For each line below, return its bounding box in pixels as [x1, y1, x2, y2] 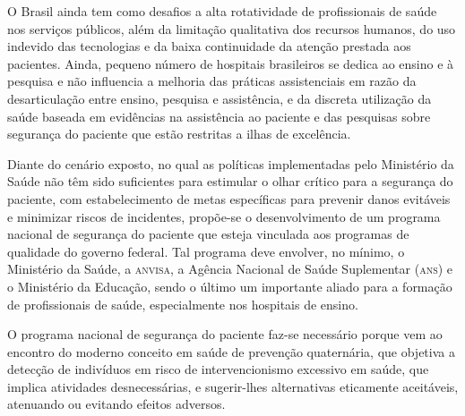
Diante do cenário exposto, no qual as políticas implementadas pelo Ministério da [7, 154, 454, 173]
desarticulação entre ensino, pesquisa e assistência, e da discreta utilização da [7, 89, 432, 107]
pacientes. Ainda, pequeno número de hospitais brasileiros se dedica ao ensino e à [7, 54, 454, 72]
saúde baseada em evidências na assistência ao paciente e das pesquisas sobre [7, 106, 431, 125]
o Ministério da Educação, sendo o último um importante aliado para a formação [7, 276, 452, 295]
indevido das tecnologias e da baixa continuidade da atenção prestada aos [7, 37, 411, 55]
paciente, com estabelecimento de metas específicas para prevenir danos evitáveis [7, 189, 451, 208]
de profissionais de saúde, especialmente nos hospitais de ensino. [7, 294, 358, 313]
